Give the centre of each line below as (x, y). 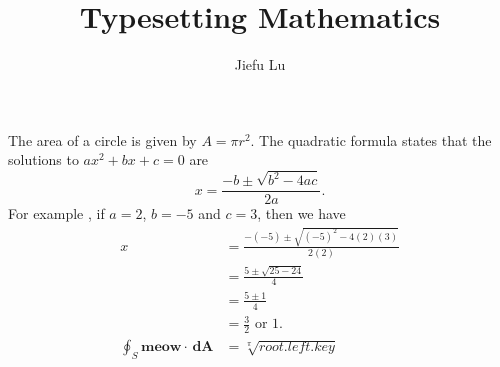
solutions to (43, 159)
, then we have (301, 213)
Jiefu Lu (260, 64)
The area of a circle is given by (102, 139)
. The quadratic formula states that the (371, 139)
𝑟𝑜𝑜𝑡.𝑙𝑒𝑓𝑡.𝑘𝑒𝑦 (296, 347)
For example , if (56, 213)
